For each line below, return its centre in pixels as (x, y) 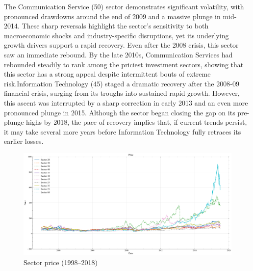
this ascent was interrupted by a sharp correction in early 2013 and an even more (126, 102)
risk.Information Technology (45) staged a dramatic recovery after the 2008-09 (122, 83)
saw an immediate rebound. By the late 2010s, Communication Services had (118, 54)
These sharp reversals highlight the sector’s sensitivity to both (115, 26)
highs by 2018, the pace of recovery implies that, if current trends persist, (137, 122)
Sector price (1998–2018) (61, 262)
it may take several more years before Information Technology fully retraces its (123, 131)
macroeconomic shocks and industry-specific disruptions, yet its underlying (116, 35)
